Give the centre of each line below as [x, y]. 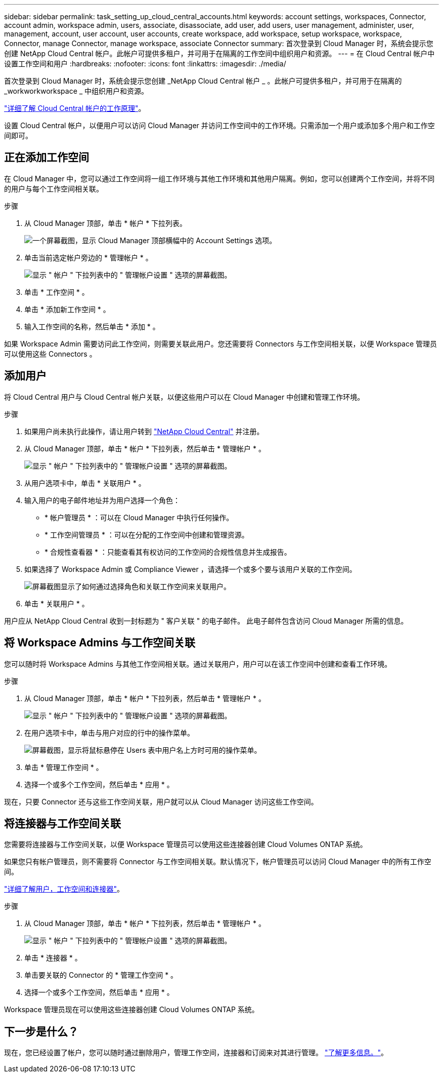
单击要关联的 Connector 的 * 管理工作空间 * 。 [101, 975]
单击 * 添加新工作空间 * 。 [67, 309]
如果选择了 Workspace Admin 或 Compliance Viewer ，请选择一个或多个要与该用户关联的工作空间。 [190, 569]
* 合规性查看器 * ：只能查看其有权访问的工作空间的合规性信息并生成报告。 [168, 552]
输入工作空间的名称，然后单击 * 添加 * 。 [92, 326]
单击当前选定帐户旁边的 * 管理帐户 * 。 [88, 257]
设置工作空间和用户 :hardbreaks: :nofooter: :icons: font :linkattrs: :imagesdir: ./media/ [145, 64]
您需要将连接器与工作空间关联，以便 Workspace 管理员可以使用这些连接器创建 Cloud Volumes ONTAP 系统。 [186, 844]
